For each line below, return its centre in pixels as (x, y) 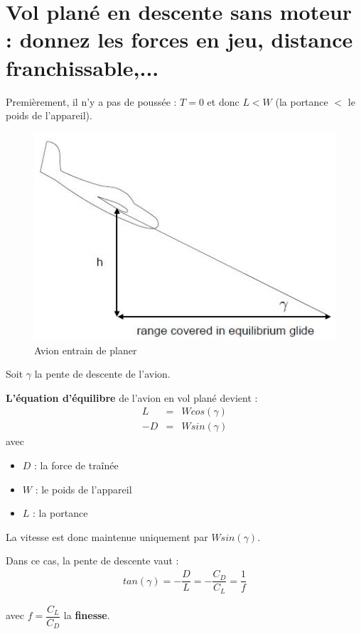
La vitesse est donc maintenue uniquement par (107, 536)
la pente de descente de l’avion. (102, 374)
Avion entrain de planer (86, 350)
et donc (223, 101)
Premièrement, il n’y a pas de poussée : (91, 101)
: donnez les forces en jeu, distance (179, 39)
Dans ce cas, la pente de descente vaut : (92, 561)
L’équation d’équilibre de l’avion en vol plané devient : (132, 397)
